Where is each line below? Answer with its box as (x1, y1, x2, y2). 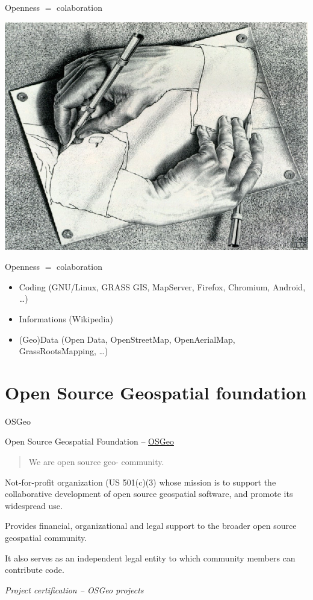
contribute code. (5, 563, 64, 576)
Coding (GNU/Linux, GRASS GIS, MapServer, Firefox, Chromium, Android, (19, 280, 306, 293)
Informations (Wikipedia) (19, 312, 113, 325)
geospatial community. (5, 531, 87, 544)
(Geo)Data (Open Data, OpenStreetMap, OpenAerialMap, (19, 333, 235, 345)
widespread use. (5, 499, 63, 511)
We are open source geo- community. (28, 455, 164, 468)
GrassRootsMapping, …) (19, 345, 108, 357)
